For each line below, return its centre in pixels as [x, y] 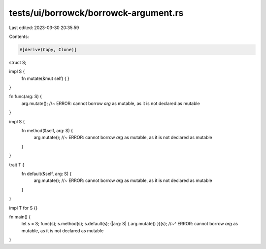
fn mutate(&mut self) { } [46, 78]
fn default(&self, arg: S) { [47, 174]
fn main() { [20, 216]
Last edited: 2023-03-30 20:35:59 [44, 28]
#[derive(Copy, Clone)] [48, 50]
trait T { [17, 165]
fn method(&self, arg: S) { [47, 131]
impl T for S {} [23, 208]
